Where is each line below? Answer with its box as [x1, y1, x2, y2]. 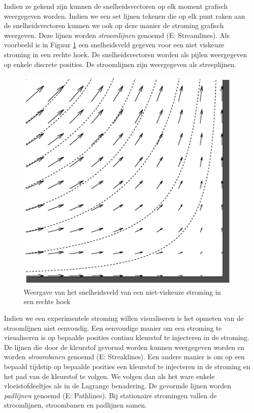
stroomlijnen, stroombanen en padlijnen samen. [4, 400, 147, 410]
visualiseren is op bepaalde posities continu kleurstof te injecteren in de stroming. [4, 332, 250, 343]
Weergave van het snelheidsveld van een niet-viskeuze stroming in [24, 286, 221, 297]
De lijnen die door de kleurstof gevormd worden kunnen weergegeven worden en [4, 342, 245, 352]
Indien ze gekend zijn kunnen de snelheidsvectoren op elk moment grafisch [4, 1, 228, 11]
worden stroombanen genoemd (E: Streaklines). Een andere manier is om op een [4, 351, 245, 362]
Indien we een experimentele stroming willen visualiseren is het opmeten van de [4, 312, 244, 323]
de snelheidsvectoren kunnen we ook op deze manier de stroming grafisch [4, 20, 224, 31]
